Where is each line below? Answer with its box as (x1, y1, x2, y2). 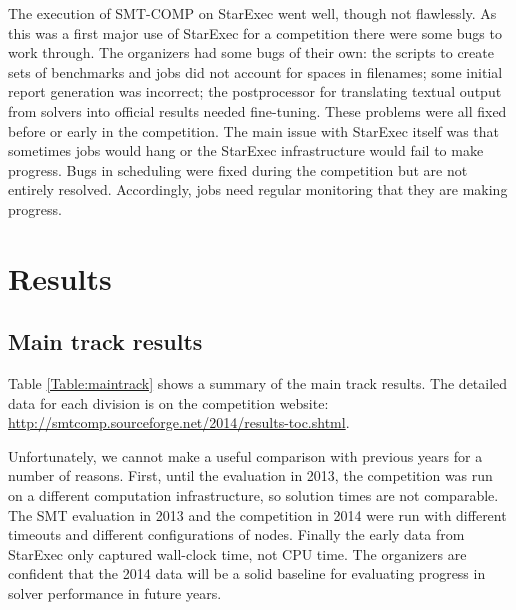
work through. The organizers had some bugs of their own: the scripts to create (8, 42, 494, 63)
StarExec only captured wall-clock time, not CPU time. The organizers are (8, 543, 467, 564)
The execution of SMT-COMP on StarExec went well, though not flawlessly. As (8, 3, 497, 23)
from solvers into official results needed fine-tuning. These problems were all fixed (8, 100, 507, 121)
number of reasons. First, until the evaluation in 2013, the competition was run (8, 465, 493, 486)
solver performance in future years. (8, 583, 222, 604)
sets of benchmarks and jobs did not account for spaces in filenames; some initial (8, 61, 503, 82)
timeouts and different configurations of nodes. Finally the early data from (8, 524, 465, 545)
